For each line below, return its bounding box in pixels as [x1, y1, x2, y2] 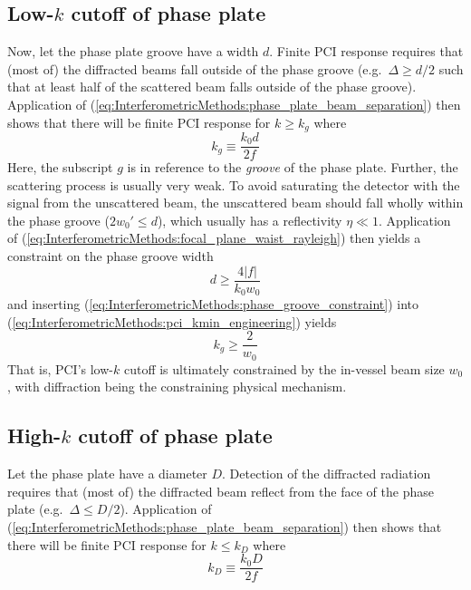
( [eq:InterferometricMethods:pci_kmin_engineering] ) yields [7, 312, 337, 331]
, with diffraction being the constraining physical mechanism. [7, 377, 347, 396]
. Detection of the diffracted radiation [222, 464, 431, 483]
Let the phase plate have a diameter [7, 464, 207, 483]
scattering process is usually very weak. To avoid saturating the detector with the [7, 175, 460, 194]
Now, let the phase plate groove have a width [7, 42, 259, 61]
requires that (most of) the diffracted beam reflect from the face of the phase [7, 481, 434, 500]
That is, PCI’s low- [7, 359, 113, 378]
